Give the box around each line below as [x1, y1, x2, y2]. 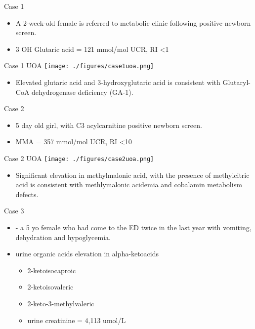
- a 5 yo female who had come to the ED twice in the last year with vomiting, [15, 222, 252, 233]
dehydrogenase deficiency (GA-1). [32, 86, 133, 97]
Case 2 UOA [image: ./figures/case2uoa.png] [4, 153, 154, 163]
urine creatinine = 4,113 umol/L [27, 315, 126, 325]
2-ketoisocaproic [27, 265, 76, 275]
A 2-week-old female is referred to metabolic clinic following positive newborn [15, 17, 251, 28]
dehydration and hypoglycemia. [15, 232, 111, 242]
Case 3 [4, 206, 24, 216]
